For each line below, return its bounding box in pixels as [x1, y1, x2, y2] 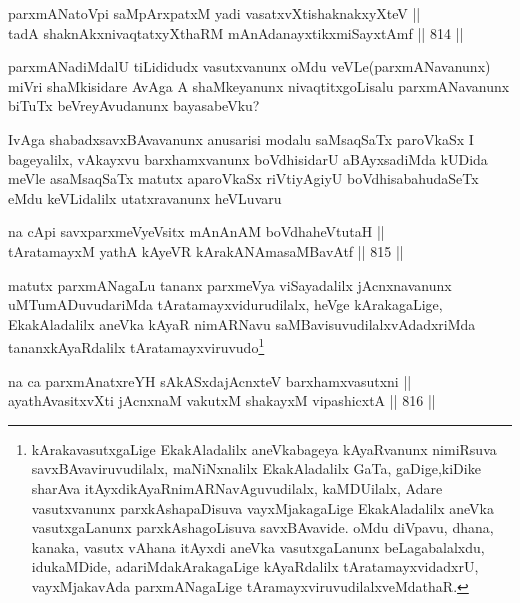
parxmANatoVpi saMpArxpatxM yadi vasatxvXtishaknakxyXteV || [8, 3, 421, 23]
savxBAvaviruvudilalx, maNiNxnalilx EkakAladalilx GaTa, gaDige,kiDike [31, 458, 481, 479]
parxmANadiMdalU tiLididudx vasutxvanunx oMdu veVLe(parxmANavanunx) [8, 56, 491, 77]
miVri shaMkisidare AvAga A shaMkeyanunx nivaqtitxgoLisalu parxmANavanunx [8, 75, 510, 96]
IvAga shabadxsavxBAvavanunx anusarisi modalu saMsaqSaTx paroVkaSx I [8, 128, 474, 149]
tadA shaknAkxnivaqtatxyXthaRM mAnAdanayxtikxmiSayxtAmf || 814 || [8, 22, 464, 43]
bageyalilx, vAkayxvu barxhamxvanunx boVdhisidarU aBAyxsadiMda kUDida [8, 148, 488, 169]
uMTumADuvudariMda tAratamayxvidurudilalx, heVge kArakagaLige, [8, 294, 443, 315]
